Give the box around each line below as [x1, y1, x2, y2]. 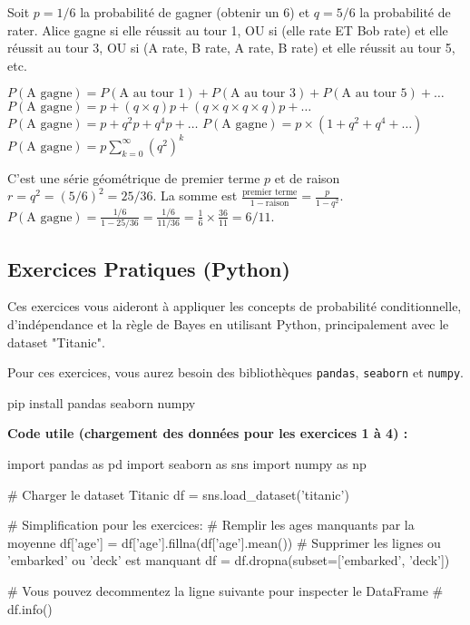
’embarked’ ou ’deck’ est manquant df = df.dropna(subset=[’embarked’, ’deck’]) [7, 551, 450, 570]
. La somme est [152, 186, 238, 205]
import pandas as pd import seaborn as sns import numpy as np [7, 454, 367, 474]
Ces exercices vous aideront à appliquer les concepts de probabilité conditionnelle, [7, 297, 462, 316]
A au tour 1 [119, 87, 185, 101]
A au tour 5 [341, 87, 407, 101]
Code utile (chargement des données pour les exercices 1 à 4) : [7, 424, 408, 443]
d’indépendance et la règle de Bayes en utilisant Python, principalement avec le [7, 315, 449, 334]
